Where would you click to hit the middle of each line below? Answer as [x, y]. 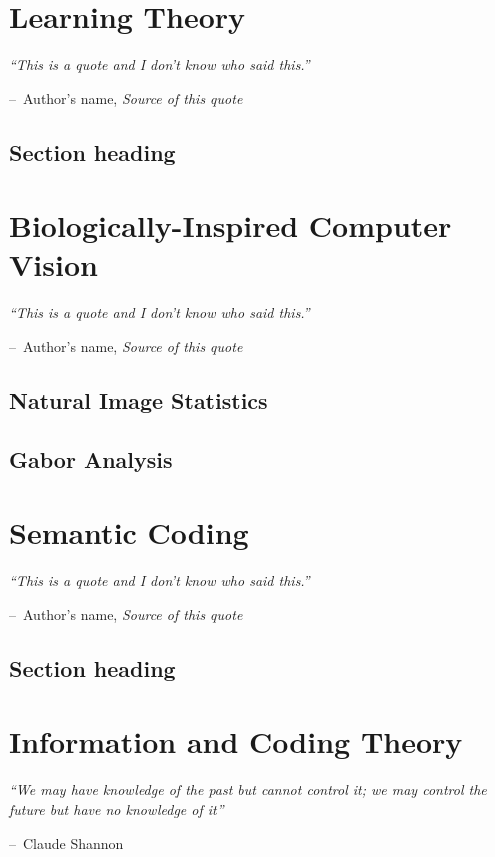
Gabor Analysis [91, 458]
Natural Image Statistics [138, 399]
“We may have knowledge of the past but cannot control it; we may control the [248, 789]
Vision [53, 264]
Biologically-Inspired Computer [230, 225]
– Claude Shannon [66, 842]
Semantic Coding [129, 532]
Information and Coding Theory [236, 741]
